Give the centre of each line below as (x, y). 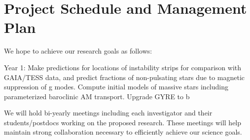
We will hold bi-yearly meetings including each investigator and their (108, 113)
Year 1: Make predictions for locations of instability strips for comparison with (123, 67)
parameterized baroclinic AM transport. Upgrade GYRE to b (97, 96)
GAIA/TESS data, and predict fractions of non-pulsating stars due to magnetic (125, 77)
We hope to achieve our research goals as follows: (78, 51)
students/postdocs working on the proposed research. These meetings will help (123, 122)
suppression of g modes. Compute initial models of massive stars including (116, 87)
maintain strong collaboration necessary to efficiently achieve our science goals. (123, 132)
